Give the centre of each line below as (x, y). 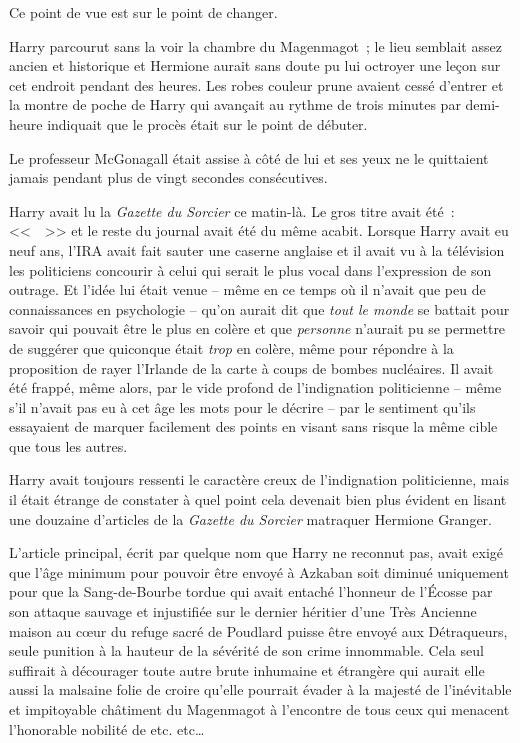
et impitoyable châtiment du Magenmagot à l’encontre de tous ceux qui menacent (259, 709)
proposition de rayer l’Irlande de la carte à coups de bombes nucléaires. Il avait (251, 367)
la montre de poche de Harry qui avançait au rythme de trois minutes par (235, 104)
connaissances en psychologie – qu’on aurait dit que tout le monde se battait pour (259, 308)
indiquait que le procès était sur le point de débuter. (207, 123)
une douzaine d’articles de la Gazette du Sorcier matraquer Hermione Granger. (250, 518)
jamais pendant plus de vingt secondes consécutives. (168, 177)
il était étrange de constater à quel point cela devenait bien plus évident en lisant (258, 499)
